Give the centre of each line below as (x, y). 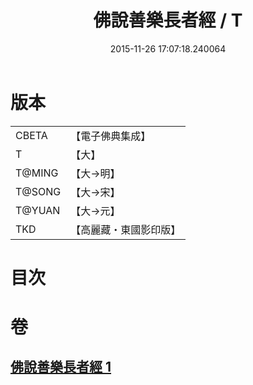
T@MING (37, 173)
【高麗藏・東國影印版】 (126, 229)
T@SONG (38, 191)
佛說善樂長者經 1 (61, 367)
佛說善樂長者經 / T (168, 20)
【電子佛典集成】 (111, 136)
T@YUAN (38, 210)
